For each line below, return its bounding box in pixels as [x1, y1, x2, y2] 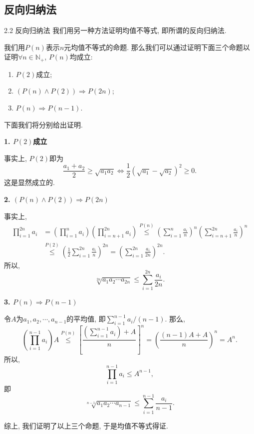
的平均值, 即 [66, 313, 106, 324]
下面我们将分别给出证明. [4, 119, 83, 129]
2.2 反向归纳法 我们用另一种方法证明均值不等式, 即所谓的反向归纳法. [4, 25, 227, 35]
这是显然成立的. [4, 177, 55, 187]
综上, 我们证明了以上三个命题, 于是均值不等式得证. [4, 420, 168, 430]
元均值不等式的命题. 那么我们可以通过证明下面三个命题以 [64, 41, 250, 52]
